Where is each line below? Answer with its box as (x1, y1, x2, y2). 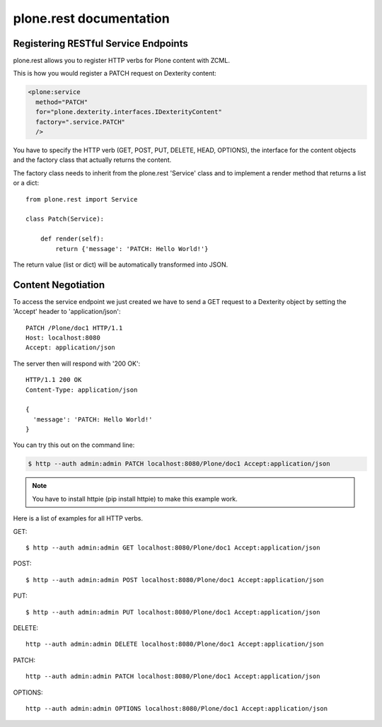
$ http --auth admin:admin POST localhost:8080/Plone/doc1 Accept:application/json (25, 576, 325, 583)
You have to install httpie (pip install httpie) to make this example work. (32, 494, 238, 503)
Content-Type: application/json (25, 385, 138, 394)
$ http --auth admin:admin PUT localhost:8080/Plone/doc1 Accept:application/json (25, 608, 320, 616)
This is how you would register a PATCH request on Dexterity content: (13, 69, 217, 78)
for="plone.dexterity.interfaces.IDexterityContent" (35, 108, 222, 116)
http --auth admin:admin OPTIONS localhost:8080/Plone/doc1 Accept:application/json (25, 704, 328, 712)
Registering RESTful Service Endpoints (13, 37, 189, 50)
